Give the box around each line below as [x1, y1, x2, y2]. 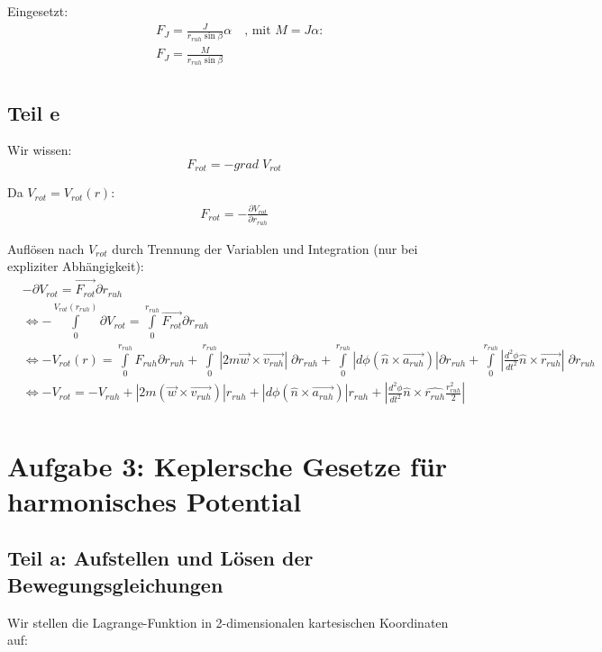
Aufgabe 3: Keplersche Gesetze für [7, 447, 448, 484]
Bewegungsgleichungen [7, 570, 223, 598]
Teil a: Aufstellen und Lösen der [7, 544, 314, 572]
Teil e [7, 98, 60, 126]
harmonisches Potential [7, 482, 302, 519]
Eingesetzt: [7, 2, 68, 20]
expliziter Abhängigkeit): [7, 257, 144, 276]
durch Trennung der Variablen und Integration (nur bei [112, 239, 418, 258]
